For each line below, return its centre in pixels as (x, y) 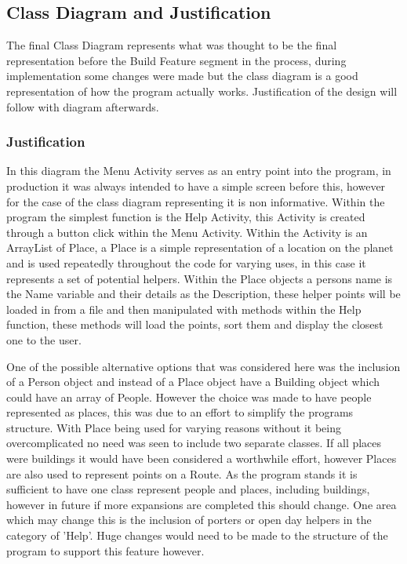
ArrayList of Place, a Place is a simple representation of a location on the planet (200, 247)
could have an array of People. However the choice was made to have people (189, 397)
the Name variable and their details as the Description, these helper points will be (203, 294)
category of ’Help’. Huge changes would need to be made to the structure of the (197, 535)
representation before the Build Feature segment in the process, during (176, 60)
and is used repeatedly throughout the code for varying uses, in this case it (186, 262)
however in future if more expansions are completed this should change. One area (202, 504)
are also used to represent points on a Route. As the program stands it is (182, 473)
